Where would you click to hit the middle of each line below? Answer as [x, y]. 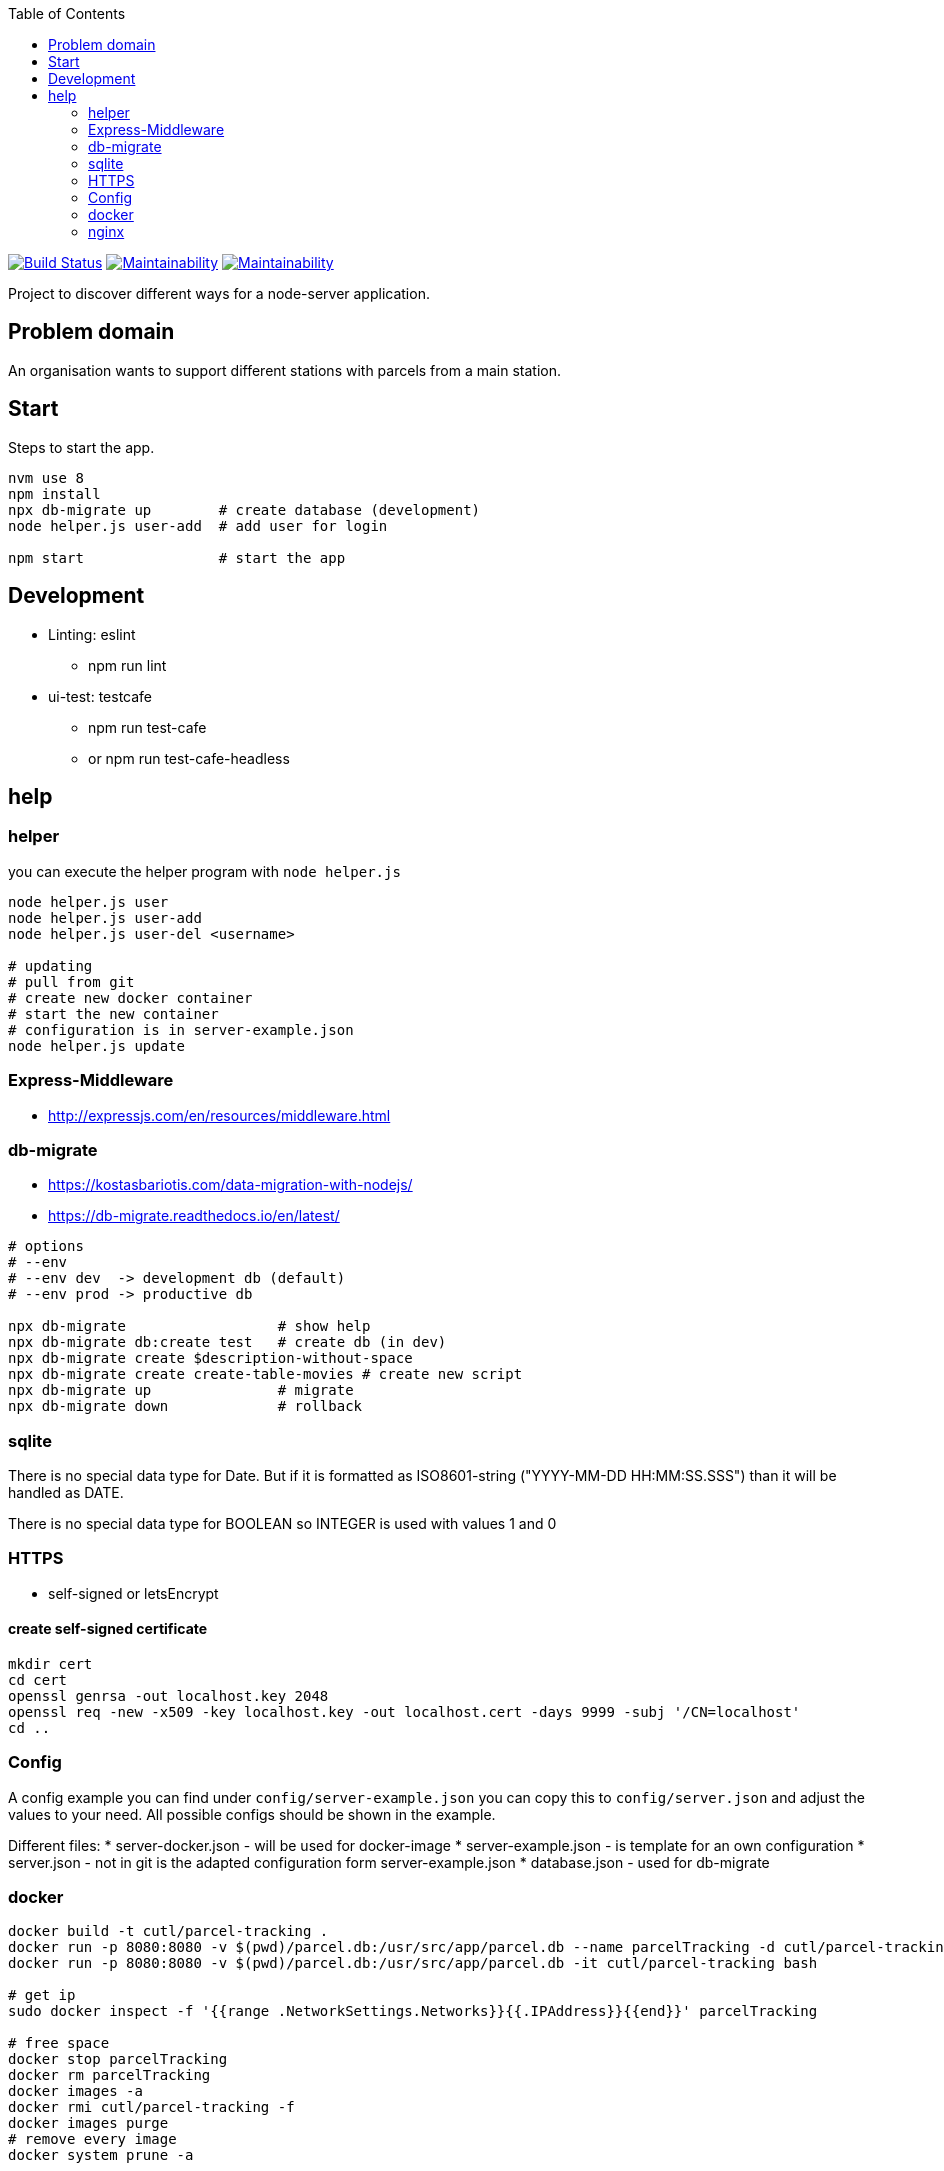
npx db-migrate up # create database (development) [244, 509]
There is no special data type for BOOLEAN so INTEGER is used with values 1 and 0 [282, 1523]
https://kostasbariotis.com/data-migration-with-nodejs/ [230, 1185]
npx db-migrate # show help [189, 1326]
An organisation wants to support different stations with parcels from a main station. [285, 370]
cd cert [38, 1679]
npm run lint [127, 665]
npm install [54, 493]
